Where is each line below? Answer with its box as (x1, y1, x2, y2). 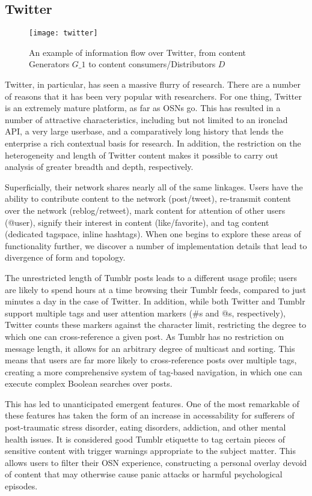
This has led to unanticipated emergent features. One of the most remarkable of (5, 397, 299, 410)
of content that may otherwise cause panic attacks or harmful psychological (5, 468, 283, 480)
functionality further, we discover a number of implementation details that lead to (5, 239, 307, 252)
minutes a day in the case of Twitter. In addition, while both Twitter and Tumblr (5, 295, 305, 307)
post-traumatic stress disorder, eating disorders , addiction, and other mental (5, 421, 286, 434)
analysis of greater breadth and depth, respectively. (5, 160, 194, 173)
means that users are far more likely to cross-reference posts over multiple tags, (5, 354, 297, 366)
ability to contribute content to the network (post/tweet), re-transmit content (5, 192, 291, 205)
